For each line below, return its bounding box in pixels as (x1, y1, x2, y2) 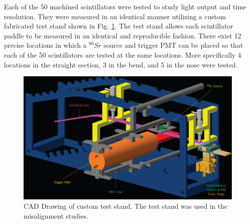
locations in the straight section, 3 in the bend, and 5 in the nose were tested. (4, 59, 238, 69)
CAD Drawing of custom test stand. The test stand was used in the (24, 201, 227, 211)
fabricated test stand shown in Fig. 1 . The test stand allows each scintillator (4, 21, 233, 31)
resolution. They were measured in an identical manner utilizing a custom (4, 11, 226, 21)
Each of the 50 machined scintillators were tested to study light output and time (4, 1, 247, 11)
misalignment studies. (24, 211, 89, 221)
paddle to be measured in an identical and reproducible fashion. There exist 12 (4, 30, 242, 40)
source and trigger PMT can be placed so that (104, 40, 243, 50)
